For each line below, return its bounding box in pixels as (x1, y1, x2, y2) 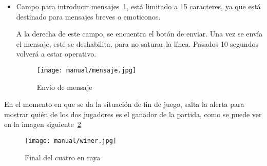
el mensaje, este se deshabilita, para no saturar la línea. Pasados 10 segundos (16, 38, 258, 49)
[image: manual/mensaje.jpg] (36, 66, 137, 74)
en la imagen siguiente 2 (4, 119, 81, 130)
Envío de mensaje (36, 81, 92, 92)
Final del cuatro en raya (25, 152, 101, 162)
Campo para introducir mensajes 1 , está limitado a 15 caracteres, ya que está (16, 1, 261, 11)
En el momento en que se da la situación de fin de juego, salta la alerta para (4, 99, 244, 109)
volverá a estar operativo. (16, 48, 97, 59)
